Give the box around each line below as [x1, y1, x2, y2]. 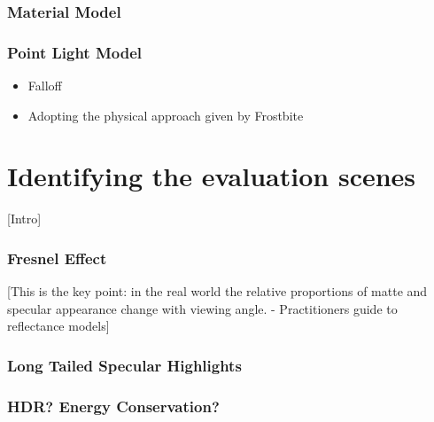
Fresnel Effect [7, 246, 107, 269]
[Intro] [7, 209, 42, 228]
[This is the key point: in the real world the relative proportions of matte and [7, 282, 428, 301]
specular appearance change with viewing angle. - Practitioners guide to [7, 299, 398, 317]
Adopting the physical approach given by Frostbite [27, 105, 304, 124]
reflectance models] [7, 316, 110, 335]
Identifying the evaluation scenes [7, 158, 416, 194]
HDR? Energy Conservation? [7, 395, 220, 417]
